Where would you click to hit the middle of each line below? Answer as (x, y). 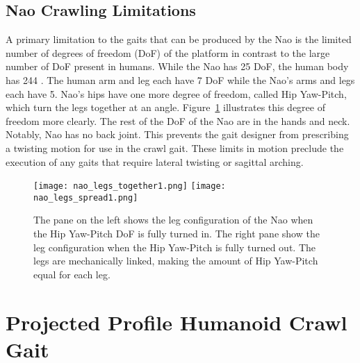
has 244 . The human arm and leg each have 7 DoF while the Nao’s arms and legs (180, 79)
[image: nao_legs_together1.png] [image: (130, 186)
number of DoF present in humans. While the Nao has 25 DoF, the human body (177, 66)
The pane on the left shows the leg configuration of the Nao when (173, 220)
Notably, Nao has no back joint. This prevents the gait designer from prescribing (177, 134)
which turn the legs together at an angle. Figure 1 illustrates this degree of (165, 107)
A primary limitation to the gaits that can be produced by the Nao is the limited (179, 39)
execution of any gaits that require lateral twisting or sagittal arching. (155, 161)
